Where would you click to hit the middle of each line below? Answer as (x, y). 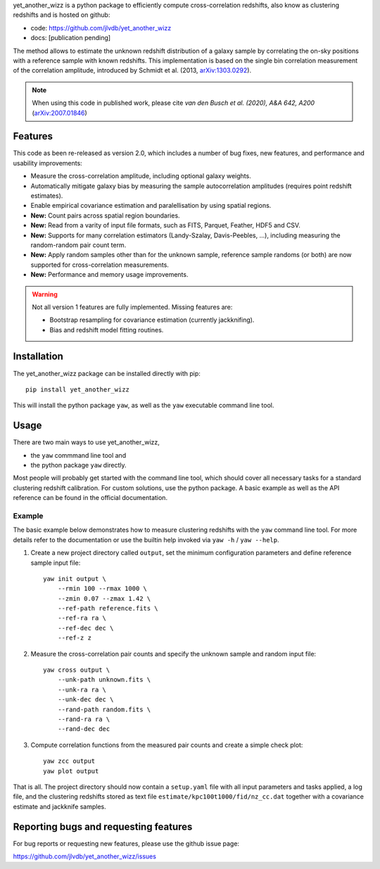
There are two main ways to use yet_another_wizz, (86, 442)
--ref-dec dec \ (85, 628)
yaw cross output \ (77, 670)
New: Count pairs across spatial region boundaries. (105, 215)
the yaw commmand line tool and (78, 455)
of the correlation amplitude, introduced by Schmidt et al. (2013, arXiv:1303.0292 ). (132, 70)
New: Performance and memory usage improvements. (109, 275)
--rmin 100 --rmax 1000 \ (102, 589)
